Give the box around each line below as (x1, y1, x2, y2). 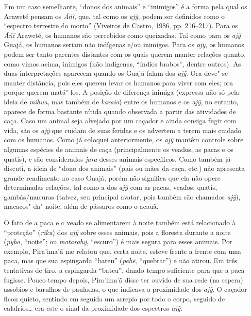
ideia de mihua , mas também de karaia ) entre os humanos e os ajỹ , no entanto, (4, 96, 239, 106)
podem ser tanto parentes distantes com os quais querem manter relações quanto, (4, 49, 246, 59)
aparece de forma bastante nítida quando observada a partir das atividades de (4, 106, 236, 116)
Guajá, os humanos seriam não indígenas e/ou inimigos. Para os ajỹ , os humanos (4, 39, 244, 50)
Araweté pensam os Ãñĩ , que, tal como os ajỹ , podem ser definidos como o (4, 11, 225, 21)
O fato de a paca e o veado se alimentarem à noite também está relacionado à (4, 217, 235, 228)
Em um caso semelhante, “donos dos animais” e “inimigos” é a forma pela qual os (4, 1, 247, 11)
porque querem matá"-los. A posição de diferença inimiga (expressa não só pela (4, 87, 239, 97)
